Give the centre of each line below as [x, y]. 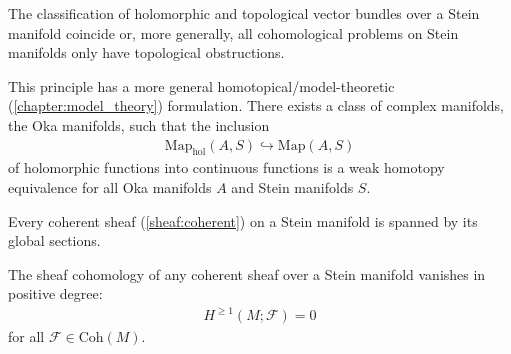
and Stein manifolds [292, 186]
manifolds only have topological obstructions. [146, 52]
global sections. [54, 240]
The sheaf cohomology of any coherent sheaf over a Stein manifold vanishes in [247, 273]
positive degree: [55, 293]
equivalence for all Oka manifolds [110, 186]
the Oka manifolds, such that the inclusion [139, 124]
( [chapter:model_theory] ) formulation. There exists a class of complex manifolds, [256, 105]
